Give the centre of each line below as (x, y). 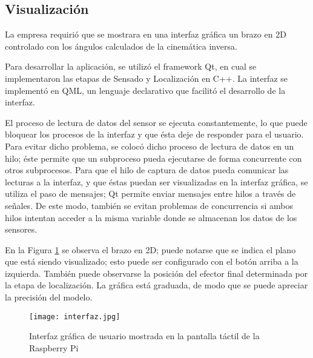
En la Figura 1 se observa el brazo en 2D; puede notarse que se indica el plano (150, 249)
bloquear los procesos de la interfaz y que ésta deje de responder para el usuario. (154, 134)
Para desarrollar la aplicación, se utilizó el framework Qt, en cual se (131, 66)
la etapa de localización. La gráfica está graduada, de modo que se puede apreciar (156, 285)
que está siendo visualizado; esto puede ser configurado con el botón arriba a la (152, 261)
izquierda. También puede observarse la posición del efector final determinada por (156, 273)
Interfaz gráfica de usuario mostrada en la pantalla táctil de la (144, 336)
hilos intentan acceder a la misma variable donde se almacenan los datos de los (151, 217)
